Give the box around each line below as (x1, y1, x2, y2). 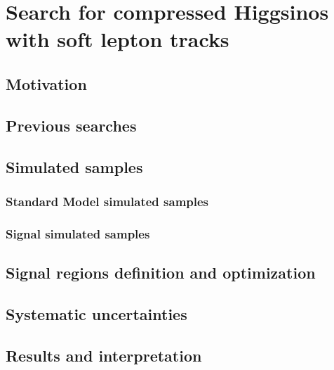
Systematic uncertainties (6, 302, 187, 324)
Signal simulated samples (6, 224, 150, 242)
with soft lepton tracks (6, 25, 229, 53)
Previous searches (6, 114, 137, 136)
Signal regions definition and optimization (6, 261, 316, 283)
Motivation (6, 72, 87, 94)
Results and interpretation (6, 344, 202, 366)
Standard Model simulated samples (6, 192, 209, 210)
